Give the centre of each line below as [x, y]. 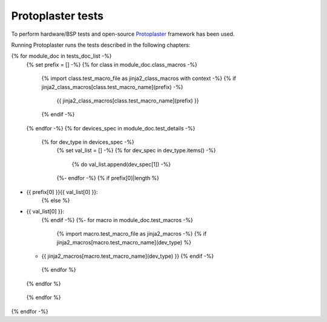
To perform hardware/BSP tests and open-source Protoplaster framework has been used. [123, 34]
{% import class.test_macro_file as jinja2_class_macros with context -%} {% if [139, 78]
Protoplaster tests [58, 16]
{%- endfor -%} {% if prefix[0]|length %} [108, 178]
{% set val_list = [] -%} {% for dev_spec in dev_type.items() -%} [136, 150]
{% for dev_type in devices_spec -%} [88, 142]
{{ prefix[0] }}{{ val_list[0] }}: [62, 192]
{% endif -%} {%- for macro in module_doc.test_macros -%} [117, 220]
